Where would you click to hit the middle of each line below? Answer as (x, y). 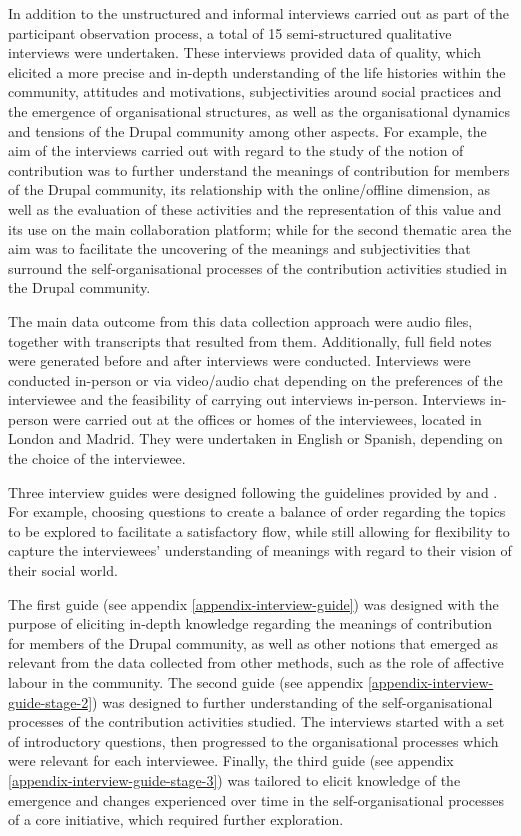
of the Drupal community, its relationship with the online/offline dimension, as (249, 189)
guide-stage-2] (50, 701)
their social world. (63, 570)
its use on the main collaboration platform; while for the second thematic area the (260, 228)
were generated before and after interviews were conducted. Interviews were (239, 360)
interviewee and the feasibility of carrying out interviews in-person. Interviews (247, 399)
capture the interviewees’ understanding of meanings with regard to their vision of (260, 550)
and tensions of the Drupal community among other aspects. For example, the (247, 130)
